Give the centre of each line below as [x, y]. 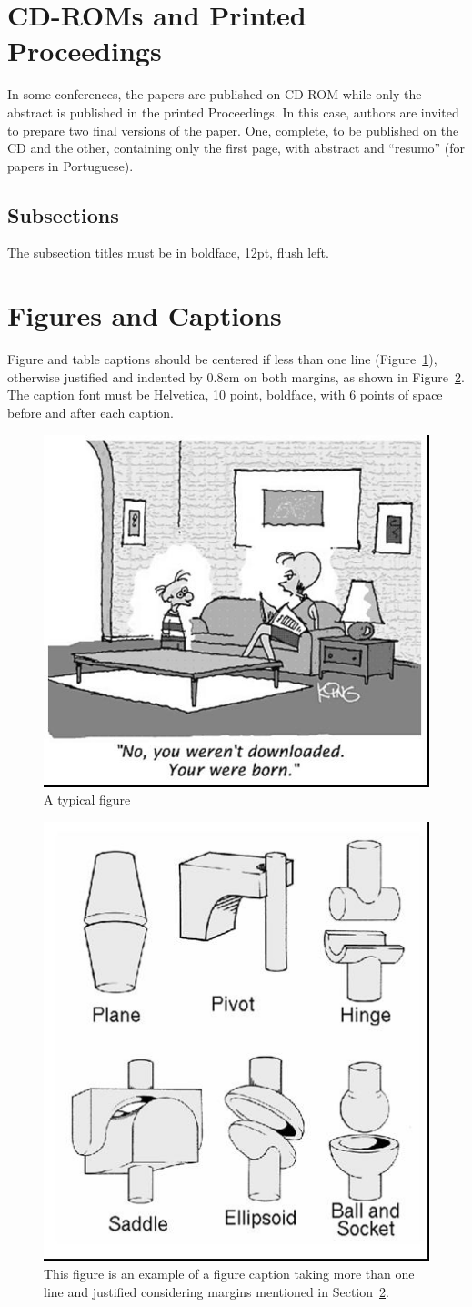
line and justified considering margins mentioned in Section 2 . [216, 1291]
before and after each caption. [90, 412]
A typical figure [87, 800]
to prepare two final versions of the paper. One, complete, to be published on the [233, 130]
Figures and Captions [145, 315]
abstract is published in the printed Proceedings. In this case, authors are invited [233, 111]
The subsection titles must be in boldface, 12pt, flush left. [168, 253]
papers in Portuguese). [70, 165]
